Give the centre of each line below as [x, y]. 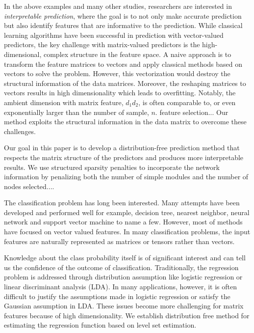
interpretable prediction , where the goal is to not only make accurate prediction [123, 15]
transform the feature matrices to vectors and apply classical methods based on [123, 64]
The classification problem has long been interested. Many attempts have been [122, 203]
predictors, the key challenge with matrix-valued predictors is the [102, 44]
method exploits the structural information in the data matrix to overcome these [125, 122]
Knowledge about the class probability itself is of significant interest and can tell [125, 258]
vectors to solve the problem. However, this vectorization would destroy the [117, 73]
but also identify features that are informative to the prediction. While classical [123, 25]
